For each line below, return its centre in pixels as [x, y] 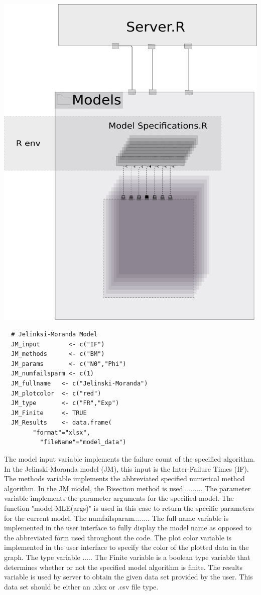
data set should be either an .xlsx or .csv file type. [81, 586]
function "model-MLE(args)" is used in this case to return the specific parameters [129, 508]
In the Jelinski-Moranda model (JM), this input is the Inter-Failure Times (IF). [126, 468]
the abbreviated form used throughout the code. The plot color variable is [118, 537]
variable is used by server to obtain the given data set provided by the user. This [128, 577]
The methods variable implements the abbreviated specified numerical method [124, 478]
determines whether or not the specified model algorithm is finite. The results [123, 567]
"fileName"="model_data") [83, 442]
